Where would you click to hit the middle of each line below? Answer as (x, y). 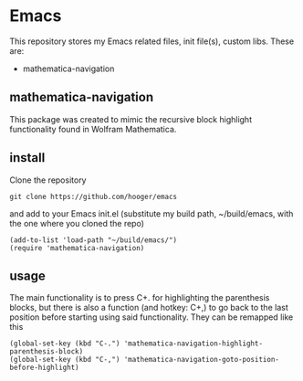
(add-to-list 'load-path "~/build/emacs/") (94, 240)
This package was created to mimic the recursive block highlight (131, 119)
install (27, 158)
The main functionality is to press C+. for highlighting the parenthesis (140, 298)
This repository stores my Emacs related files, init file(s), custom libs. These (152, 41)
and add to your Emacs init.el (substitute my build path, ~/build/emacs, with (151, 213)
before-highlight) (44, 368)
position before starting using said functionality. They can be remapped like (151, 317)
